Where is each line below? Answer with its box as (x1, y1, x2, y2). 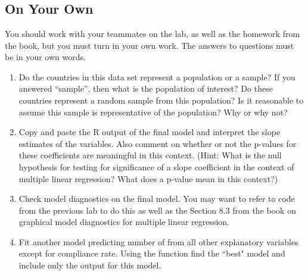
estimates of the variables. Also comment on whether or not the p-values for (18, 137, 297, 149)
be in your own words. (5, 51, 86, 63)
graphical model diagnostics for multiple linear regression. (18, 215, 230, 228)
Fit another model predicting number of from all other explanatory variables (18, 235, 298, 248)
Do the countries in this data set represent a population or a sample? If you (18, 70, 295, 83)
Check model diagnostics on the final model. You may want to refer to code (18, 192, 295, 205)
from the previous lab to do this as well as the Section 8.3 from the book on (18, 204, 296, 216)
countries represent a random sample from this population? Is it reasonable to (18, 93, 304, 106)
